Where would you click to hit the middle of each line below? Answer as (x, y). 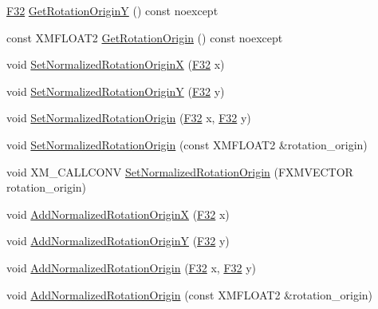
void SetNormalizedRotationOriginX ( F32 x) (116, 64)
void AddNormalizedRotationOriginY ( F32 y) (118, 241)
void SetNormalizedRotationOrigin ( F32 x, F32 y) (129, 118)
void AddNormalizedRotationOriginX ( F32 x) (118, 214)
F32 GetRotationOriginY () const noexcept (112, 10)
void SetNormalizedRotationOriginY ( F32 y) (116, 91)
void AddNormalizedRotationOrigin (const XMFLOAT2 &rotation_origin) (190, 294)
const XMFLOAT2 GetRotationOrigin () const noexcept (145, 37)
